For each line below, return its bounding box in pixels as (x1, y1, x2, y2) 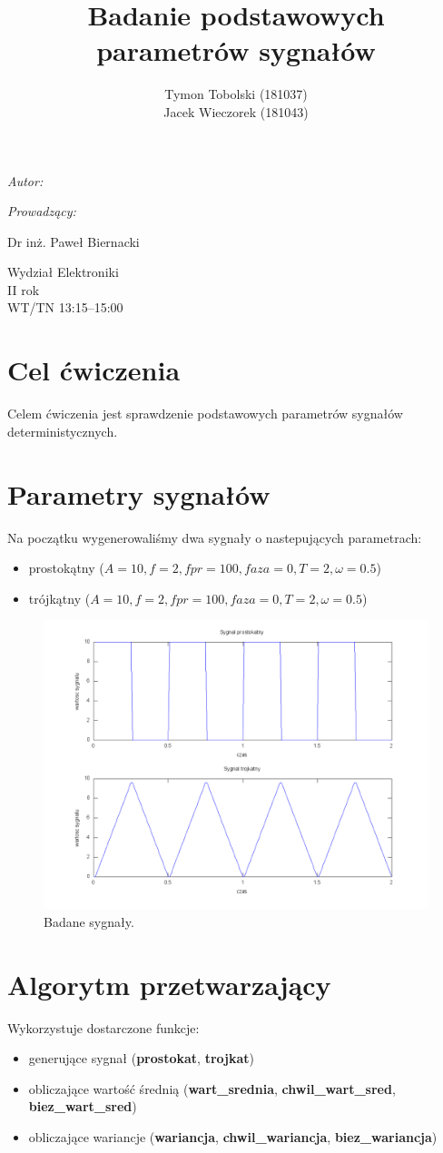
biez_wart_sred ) (28, 1097, 137, 1116)
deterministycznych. (7, 421, 118, 440)
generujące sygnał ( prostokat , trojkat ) (28, 1049, 254, 1068)
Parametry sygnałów (7, 475, 271, 512)
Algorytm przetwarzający (7, 965, 331, 1002)
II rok (7, 280, 40, 299)
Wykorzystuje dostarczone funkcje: (7, 1018, 200, 1037)
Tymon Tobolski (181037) (164, 84, 308, 103)
